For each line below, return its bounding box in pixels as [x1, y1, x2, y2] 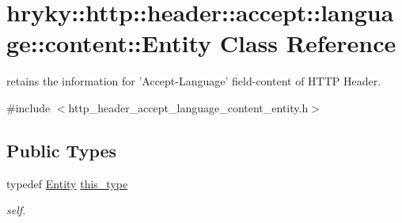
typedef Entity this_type [6, 175, 128, 191]
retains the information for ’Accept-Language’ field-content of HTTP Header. [6, 73, 381, 89]
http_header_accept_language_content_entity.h [68, 99, 309, 115]
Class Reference [219, 27, 396, 59]
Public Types [6, 138, 117, 162]
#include [6, 99, 51, 115]
